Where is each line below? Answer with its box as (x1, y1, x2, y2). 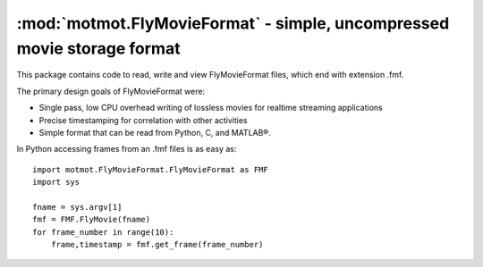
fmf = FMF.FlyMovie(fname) (32, 214, 151, 225)
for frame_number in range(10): (32, 227, 174, 237)
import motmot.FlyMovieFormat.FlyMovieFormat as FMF (32, 164, 268, 174)
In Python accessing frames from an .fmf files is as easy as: (16, 144, 237, 154)
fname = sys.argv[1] (32, 202, 123, 212)
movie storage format (16, 38, 181, 58)
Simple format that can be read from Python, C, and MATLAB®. (38, 127, 272, 138)
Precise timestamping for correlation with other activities (38, 114, 248, 125)
